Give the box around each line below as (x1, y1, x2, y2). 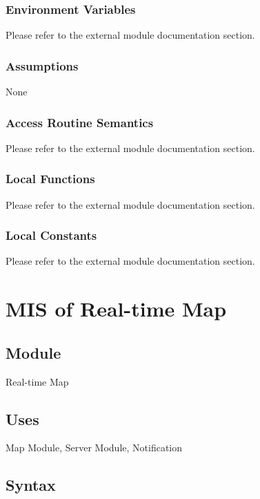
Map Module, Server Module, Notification (6, 440, 183, 455)
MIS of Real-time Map (6, 294, 227, 323)
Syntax (6, 474, 56, 496)
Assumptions (6, 57, 79, 74)
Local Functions (6, 170, 95, 187)
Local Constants (6, 227, 97, 244)
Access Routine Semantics (6, 113, 154, 131)
